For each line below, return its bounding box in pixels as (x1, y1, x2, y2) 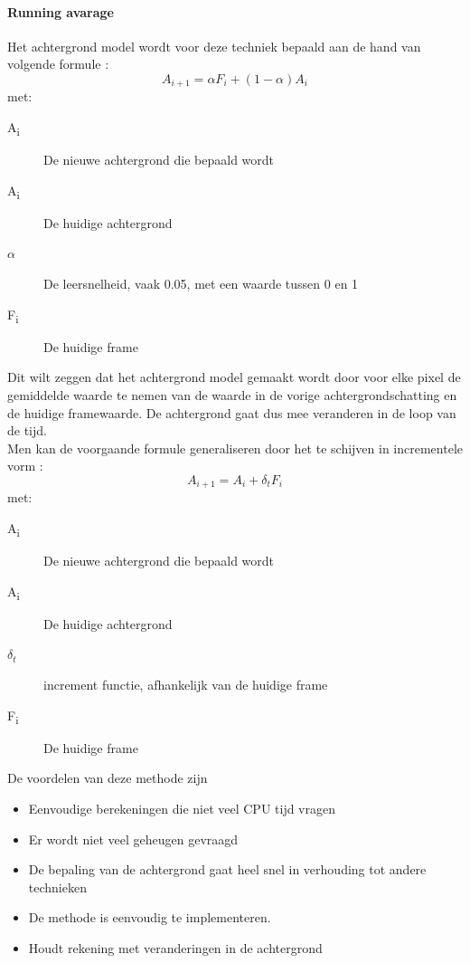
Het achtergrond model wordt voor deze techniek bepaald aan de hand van (7, 36, 421, 55)
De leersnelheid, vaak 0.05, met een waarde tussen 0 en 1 (43, 274, 359, 293)
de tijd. (7, 421, 47, 440)
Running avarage (7, 2, 114, 21)
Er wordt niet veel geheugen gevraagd (28, 829, 239, 848)
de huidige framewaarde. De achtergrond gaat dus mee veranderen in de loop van (7, 403, 456, 422)
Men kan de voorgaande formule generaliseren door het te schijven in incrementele (7, 438, 463, 457)
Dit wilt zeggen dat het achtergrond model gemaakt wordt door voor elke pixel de (7, 367, 461, 386)
